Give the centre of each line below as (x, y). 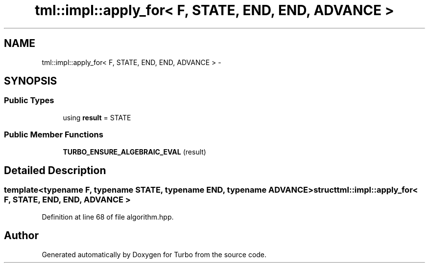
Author (21, 236)
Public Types (29, 100)
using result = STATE (97, 117)
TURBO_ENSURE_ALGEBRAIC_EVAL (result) (134, 152)
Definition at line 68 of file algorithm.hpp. (108, 217)
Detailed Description (55, 170)
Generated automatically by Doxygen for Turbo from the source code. (154, 254)
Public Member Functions (54, 135)
